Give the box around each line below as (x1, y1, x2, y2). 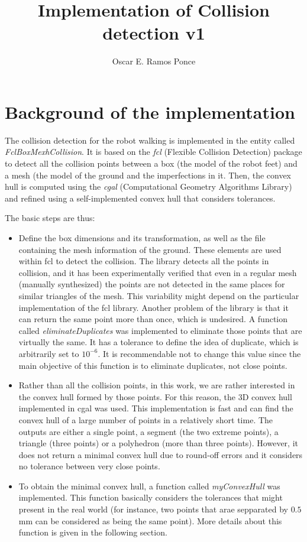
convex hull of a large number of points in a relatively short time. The (18, 413, 273, 426)
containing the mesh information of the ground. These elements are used (18, 243, 282, 255)
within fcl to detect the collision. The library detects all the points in (18, 255, 269, 267)
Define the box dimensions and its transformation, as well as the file (18, 232, 266, 244)
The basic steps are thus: (5, 212, 95, 224)
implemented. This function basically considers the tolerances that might (18, 491, 283, 504)
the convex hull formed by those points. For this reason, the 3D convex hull (18, 390, 292, 403)
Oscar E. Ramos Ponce (112, 55, 196, 67)
